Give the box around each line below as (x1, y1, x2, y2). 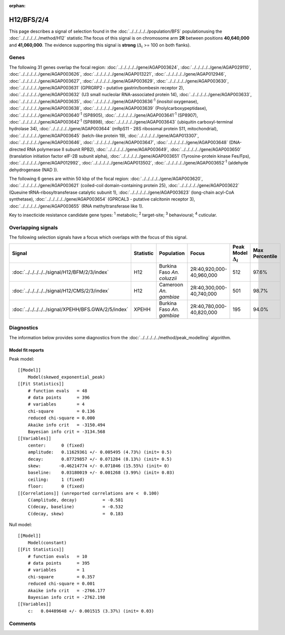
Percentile (253, 253, 278, 260)
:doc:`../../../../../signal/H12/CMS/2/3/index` (12, 287, 110, 294)
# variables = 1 (27, 567, 85, 573)
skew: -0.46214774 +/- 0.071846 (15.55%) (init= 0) (27, 463, 170, 469)
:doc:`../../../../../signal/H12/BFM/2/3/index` (12, 268, 109, 275)
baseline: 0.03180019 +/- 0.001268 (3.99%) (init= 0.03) (27, 470, 175, 475)
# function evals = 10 (27, 553, 87, 559)
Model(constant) (27, 540, 67, 545)
